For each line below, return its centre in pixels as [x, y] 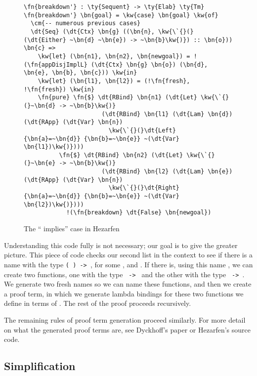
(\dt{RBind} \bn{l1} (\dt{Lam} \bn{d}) [167, 114]
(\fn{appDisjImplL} [56, 64]
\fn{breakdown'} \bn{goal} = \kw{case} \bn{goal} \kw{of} [121, 15]
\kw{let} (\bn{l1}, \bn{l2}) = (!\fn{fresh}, [114, 81]
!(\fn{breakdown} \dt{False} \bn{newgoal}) [139, 213]
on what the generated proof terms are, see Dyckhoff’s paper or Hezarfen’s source [128, 329]
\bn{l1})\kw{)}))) [54, 147]
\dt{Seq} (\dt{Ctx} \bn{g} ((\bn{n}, [93, 31]
